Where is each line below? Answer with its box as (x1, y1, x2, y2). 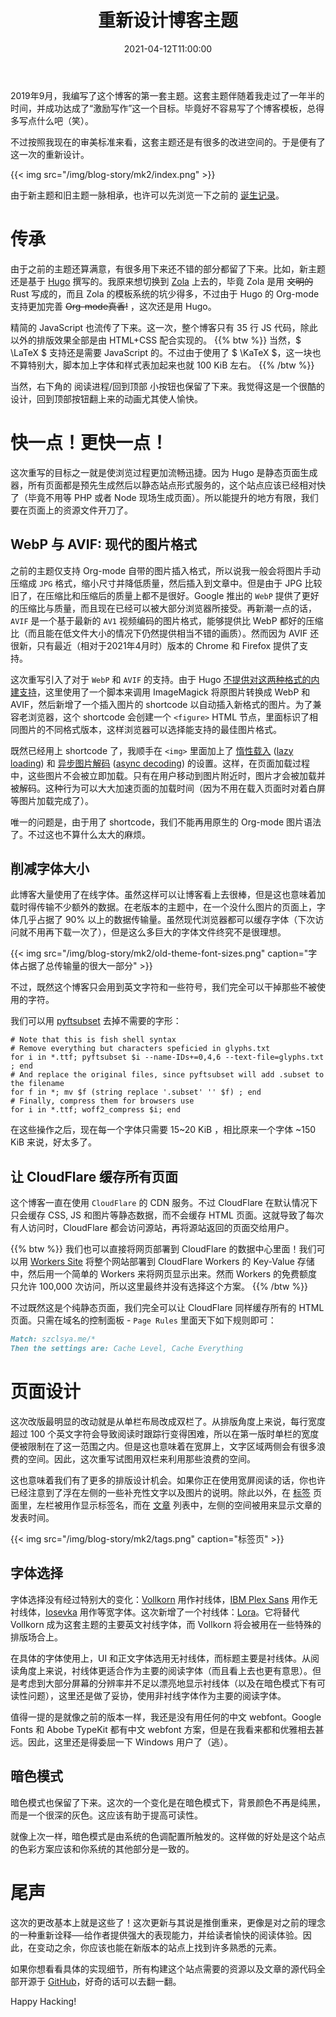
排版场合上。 (10, 1631, 63, 1643)
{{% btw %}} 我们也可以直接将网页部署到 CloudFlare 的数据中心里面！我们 (10, 1243, 317, 1255)
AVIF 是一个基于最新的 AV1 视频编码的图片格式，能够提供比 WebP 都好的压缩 (10, 614, 324, 626)
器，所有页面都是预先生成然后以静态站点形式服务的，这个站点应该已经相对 (10, 479, 317, 491)
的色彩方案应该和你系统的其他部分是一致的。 (10, 1842, 195, 1855)
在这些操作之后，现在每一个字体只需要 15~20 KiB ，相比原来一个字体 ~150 (10, 1124, 317, 1136)
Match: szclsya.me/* (10, 1334, 97, 1345)
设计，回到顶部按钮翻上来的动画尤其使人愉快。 (10, 392, 203, 405)
